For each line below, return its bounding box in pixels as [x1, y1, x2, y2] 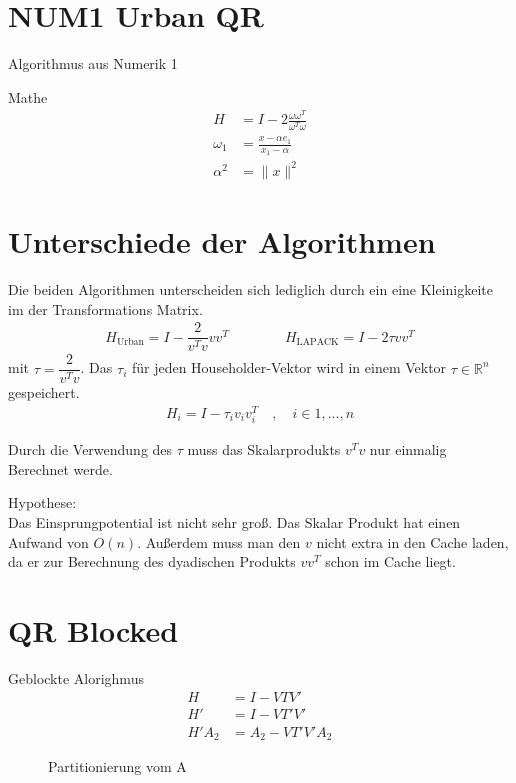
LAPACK [296, 337, 339, 348]
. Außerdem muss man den [137, 531, 301, 552]
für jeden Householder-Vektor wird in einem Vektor [131, 357, 447, 378]
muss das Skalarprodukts [187, 439, 341, 460]
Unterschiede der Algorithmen [8, 221, 436, 261]
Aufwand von [8, 531, 89, 552]
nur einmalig [369, 439, 447, 460]
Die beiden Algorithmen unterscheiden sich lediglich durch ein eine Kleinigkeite [8, 278, 494, 299]
